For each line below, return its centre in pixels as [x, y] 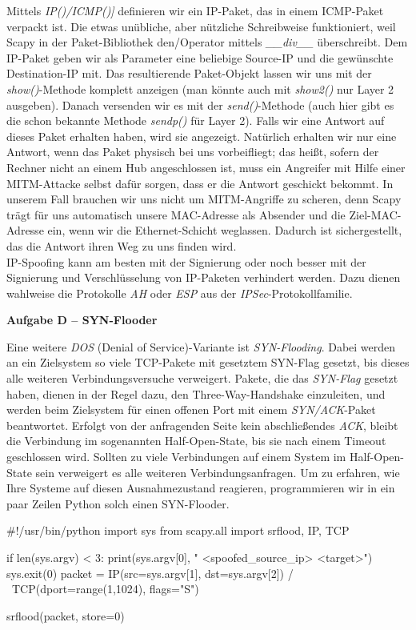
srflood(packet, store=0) [66, 615]
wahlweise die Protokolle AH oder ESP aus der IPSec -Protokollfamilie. [180, 293]
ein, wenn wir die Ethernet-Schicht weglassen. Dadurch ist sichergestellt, [225, 230]
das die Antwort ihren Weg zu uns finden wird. [122, 245]
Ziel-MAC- [375, 214]
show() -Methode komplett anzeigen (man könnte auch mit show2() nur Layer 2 [200, 88]
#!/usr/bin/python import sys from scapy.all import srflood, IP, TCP [178, 530]
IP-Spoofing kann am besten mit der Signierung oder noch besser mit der [186, 261]
